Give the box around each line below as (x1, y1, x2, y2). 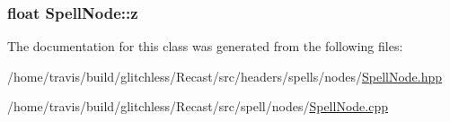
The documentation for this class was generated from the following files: (7, 37, 403, 56)
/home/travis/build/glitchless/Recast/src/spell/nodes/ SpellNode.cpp (7, 97, 388, 116)
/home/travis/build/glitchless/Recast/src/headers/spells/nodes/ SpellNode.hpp (7, 66, 443, 85)
